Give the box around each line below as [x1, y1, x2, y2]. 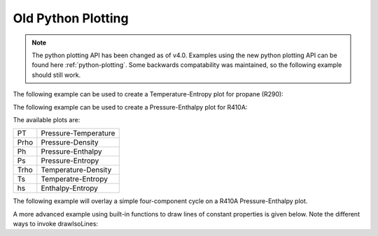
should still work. [31, 71, 81, 79]
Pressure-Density [41, 138, 99, 147]
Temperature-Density [41, 165, 112, 175]
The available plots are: [13, 115, 80, 124]
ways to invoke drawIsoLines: [13, 220, 98, 228]
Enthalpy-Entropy [41, 184, 98, 193]
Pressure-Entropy [41, 156, 99, 165]
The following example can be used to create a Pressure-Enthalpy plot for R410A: [13, 103, 248, 111]
